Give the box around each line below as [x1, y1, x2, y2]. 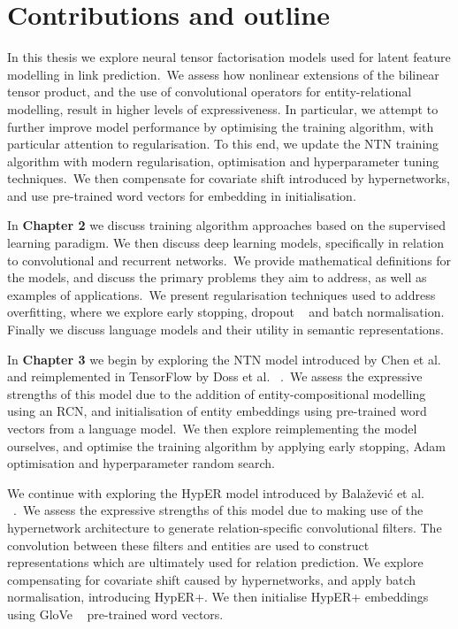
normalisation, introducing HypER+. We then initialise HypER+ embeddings [7, 587, 429, 606]
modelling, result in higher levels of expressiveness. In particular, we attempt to [7, 99, 439, 118]
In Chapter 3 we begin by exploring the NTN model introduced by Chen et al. [7, 349, 441, 368]
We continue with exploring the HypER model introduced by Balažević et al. [7, 483, 425, 502]
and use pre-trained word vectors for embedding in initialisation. [7, 186, 356, 204]
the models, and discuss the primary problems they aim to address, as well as [7, 268, 427, 287]
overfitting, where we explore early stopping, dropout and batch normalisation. [7, 303, 445, 321]
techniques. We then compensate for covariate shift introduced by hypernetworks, [7, 169, 451, 188]
